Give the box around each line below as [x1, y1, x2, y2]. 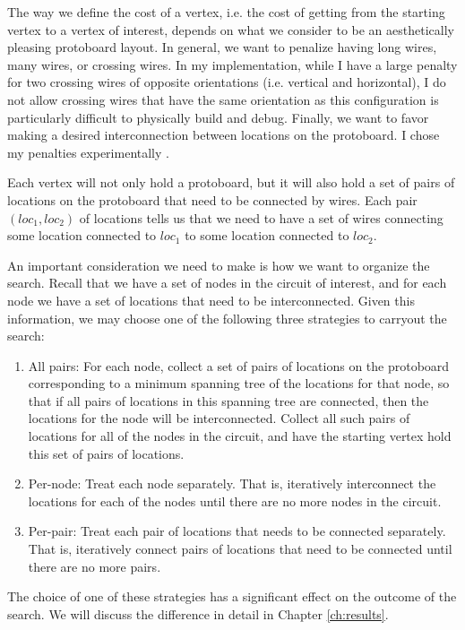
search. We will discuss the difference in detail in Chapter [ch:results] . [7, 604, 389, 623]
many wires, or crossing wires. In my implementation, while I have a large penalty [7, 55, 458, 73]
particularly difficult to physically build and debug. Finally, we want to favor [7, 108, 429, 126]
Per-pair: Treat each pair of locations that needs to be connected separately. [28, 522, 446, 540]
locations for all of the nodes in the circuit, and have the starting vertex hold [28, 427, 452, 445]
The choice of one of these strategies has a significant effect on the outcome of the [7, 587, 457, 606]
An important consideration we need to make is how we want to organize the [7, 255, 430, 274]
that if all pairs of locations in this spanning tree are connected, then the [28, 391, 429, 410]
